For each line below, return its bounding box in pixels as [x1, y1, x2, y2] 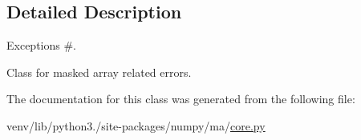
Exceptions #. [6, 37, 76, 54]
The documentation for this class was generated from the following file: [6, 90, 355, 107]
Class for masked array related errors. [6, 63, 192, 80]
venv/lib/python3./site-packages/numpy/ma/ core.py [6, 117, 266, 134]
